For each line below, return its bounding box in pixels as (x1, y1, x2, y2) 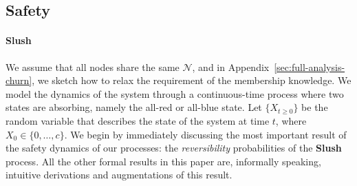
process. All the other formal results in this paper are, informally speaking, (6, 154, 321, 168)
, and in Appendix (192, 59, 270, 74)
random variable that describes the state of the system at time (6, 113, 270, 127)
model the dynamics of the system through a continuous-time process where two (6, 86, 344, 101)
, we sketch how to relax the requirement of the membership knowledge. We (32, 73, 351, 87)
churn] (6, 73, 32, 87)
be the (301, 100, 328, 114)
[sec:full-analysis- (274, 59, 345, 74)
